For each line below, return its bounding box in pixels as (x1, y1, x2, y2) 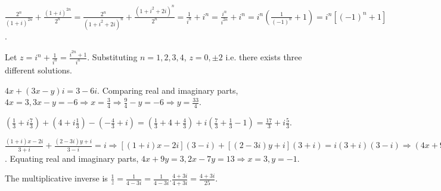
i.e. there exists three (225, 51, 302, 63)
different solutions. (5, 64, 72, 76)
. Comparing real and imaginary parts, (97, 84, 238, 96)
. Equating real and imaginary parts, (5, 152, 139, 164)
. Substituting (87, 51, 138, 63)
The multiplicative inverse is (5, 172, 108, 184)
